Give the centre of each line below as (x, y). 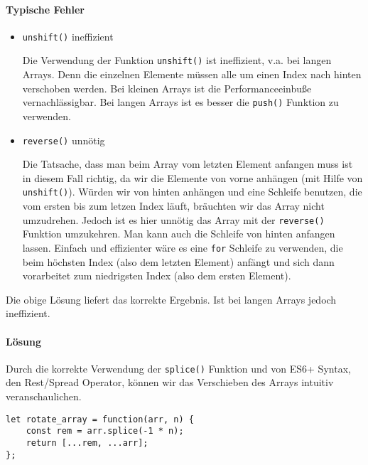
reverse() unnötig (64, 140)
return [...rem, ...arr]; (87, 443)
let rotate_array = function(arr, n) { (100, 419)
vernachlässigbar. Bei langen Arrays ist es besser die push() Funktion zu (180, 102)
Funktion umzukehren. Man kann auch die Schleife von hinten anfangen (179, 234)
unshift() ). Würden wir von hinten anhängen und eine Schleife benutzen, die (192, 192)
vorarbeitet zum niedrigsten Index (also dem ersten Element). (157, 276)
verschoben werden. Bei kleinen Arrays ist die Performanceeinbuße (167, 88)
